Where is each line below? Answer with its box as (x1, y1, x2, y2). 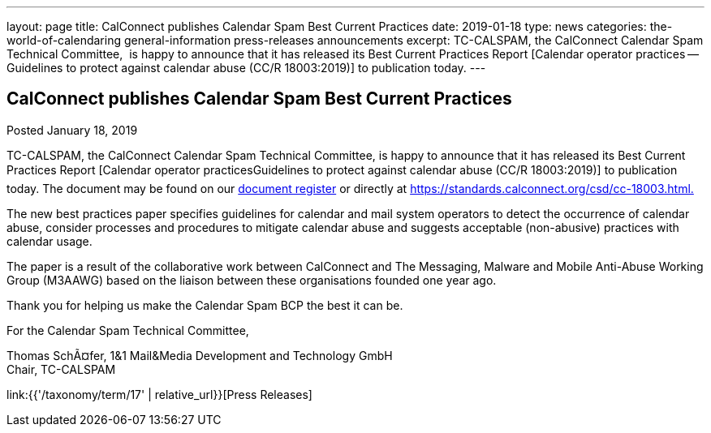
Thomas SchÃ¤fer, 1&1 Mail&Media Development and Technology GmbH (6, 348, 393, 362)
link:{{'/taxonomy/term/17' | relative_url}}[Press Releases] (6, 387, 312, 401)
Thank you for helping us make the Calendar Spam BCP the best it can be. (6, 298, 403, 312)
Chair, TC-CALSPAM (6, 362, 116, 376)
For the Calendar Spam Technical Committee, (6, 323, 249, 337)
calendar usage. (6, 234, 93, 248)
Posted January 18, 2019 (6, 122, 138, 137)
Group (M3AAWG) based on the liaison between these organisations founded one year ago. (6, 272, 497, 287)
